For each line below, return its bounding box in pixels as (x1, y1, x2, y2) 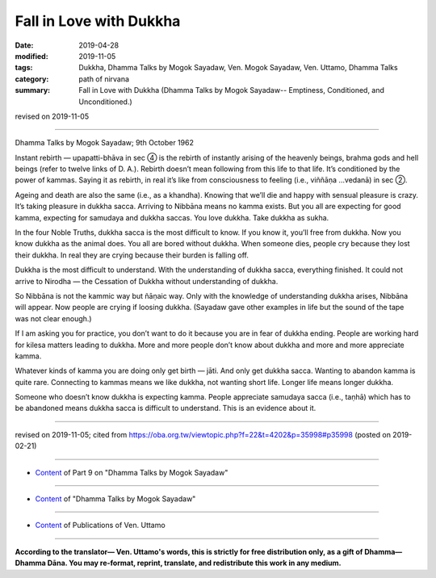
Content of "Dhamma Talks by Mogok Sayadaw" (35, 494, 196, 504)
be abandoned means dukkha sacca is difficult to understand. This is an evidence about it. (15, 404, 317, 413)
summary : (15, 86, 51, 95)
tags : (15, 63, 33, 73)
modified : (15, 51, 48, 61)
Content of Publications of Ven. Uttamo (35, 521, 166, 530)
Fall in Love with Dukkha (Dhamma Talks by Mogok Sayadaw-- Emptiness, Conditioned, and (78, 86, 385, 95)
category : (15, 73, 49, 84)
